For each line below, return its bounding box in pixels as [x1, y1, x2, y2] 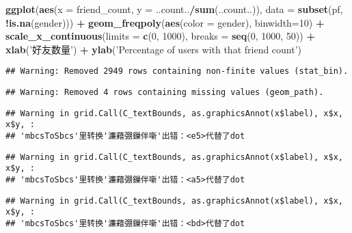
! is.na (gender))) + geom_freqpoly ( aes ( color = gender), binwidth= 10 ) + [5, 15, 325, 29]
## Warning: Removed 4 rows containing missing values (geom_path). [5, 87, 324, 98]
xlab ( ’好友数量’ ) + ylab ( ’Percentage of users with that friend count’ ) [5, 42, 302, 56]
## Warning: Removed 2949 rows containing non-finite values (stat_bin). [5, 66, 349, 77]
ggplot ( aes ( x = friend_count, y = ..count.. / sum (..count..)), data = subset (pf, [5, 2, 343, 16]
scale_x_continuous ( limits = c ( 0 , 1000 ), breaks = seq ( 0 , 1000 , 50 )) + [5, 29, 315, 43]
